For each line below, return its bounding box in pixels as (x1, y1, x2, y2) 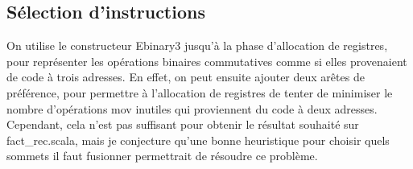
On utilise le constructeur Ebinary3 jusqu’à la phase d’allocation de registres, (6, 37, 388, 54)
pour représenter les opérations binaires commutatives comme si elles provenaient (6, 52, 407, 69)
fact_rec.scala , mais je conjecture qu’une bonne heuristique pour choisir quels (6, 131, 390, 148)
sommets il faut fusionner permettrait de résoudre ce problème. (6, 147, 318, 164)
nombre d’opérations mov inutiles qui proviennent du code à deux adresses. (6, 100, 378, 117)
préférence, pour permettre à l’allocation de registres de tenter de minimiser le (6, 84, 393, 101)
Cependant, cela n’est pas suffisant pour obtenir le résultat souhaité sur (6, 116, 359, 133)
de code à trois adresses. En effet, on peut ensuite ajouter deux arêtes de (6, 68, 365, 85)
